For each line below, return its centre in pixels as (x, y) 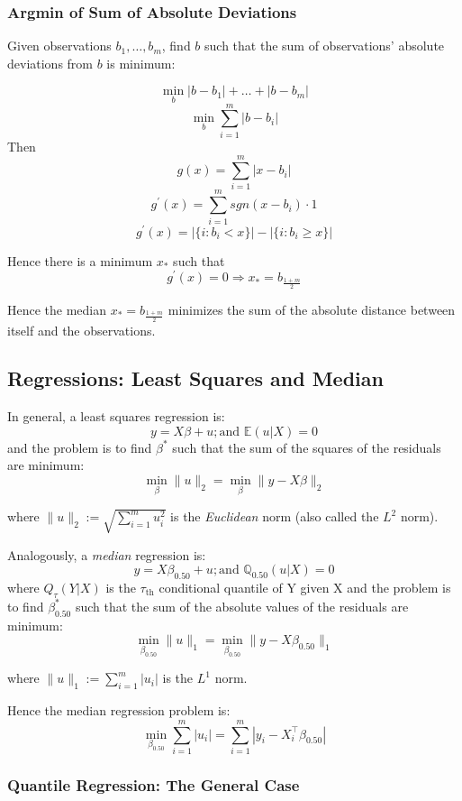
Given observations (59, 46)
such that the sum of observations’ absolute (325, 46)
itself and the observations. (82, 330)
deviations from (50, 63)
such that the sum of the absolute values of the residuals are (242, 606)
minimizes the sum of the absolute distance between (312, 309)
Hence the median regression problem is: (119, 710)
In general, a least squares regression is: (116, 416)
